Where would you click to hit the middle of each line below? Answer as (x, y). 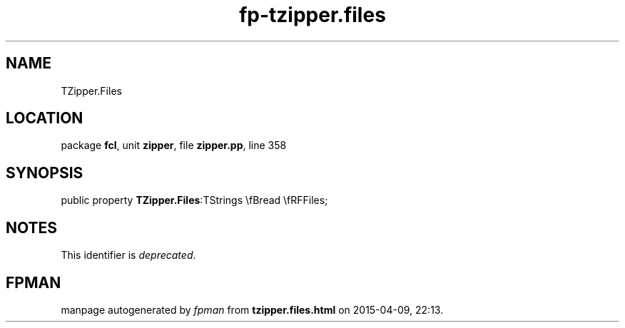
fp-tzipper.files (312, 15)
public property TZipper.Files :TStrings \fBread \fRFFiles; (194, 200)
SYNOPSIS (45, 173)
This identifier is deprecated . (128, 255)
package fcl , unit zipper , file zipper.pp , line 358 (174, 145)
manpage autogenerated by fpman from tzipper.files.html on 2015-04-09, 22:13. (252, 309)
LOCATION (45, 118)
